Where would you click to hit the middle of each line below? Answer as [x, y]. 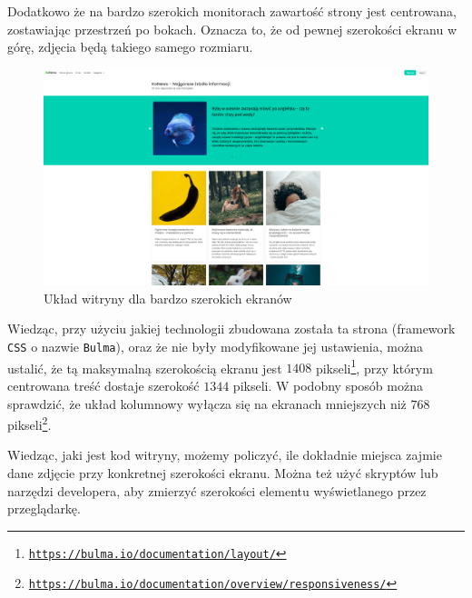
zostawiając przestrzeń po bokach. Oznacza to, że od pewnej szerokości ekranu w [232, 29]
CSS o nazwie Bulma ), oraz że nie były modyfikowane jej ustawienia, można [215, 347]
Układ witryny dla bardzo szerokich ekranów [168, 298]
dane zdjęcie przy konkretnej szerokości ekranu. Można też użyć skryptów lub [223, 473]
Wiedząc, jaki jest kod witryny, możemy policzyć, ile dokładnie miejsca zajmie [225, 455]
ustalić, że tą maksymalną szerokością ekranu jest [145, 368]
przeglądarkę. [44, 508]
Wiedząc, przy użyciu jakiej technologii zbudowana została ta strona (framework [231, 329]
